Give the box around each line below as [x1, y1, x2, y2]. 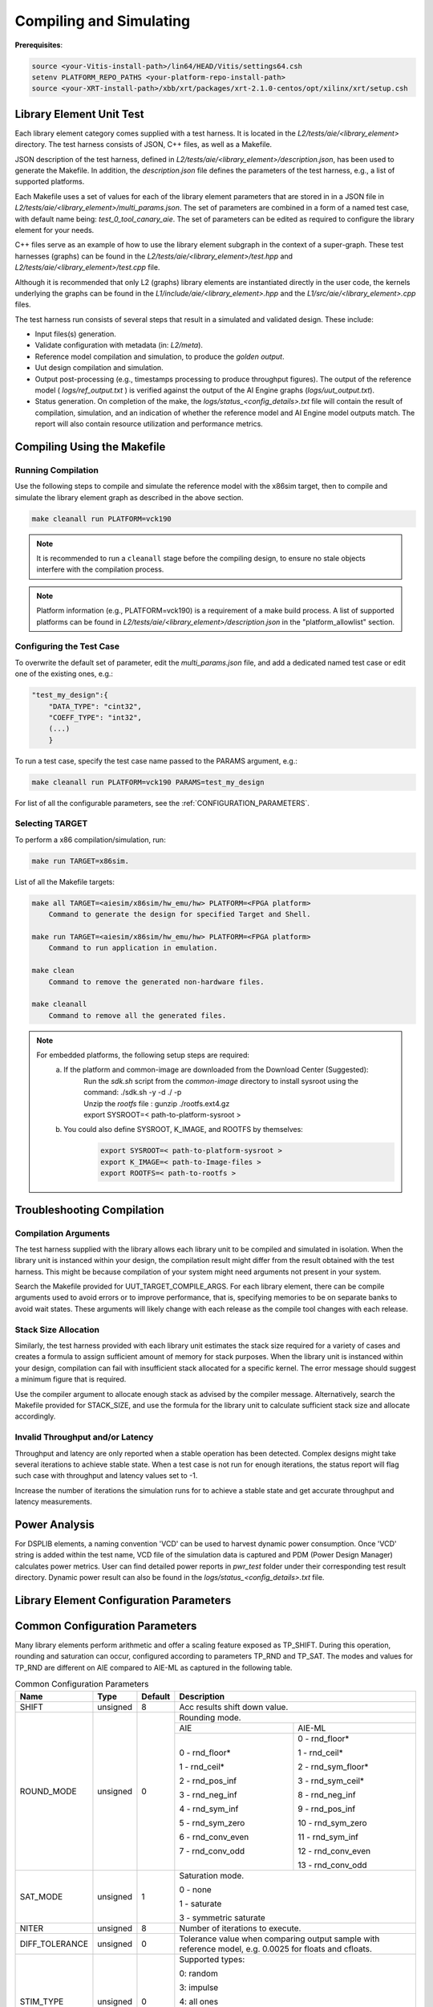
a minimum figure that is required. [14, 1374, 127, 1384]
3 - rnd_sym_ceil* [297, 1775, 365, 1786]
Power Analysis [14, 1517, 95, 1531]
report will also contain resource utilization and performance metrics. [34, 419, 264, 429]
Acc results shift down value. [179, 1701, 289, 1712]
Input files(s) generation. [34, 329, 116, 339]
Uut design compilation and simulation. [34, 363, 164, 372]
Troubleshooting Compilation [14, 1203, 164, 1216]
